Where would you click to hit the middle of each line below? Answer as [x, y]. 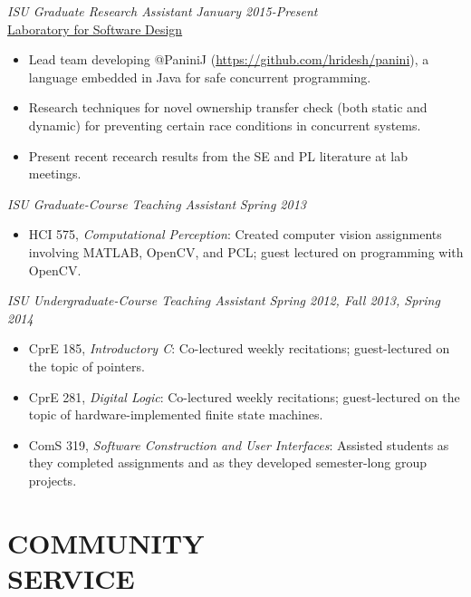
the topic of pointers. [87, 366]
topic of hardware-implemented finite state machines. [176, 414]
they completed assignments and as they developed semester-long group [227, 462]
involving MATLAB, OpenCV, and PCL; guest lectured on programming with [246, 251]
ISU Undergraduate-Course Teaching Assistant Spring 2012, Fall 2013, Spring [224, 300]
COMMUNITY [106, 542]
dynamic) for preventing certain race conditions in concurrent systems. [225, 125]
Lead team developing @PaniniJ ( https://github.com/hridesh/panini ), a [229, 59]
